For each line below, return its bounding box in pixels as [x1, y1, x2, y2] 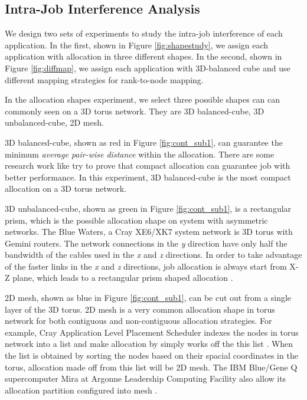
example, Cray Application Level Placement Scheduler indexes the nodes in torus [5, 326, 299, 338]
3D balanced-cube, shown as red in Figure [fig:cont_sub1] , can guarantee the [5, 136, 283, 148]
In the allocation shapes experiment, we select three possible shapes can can [5, 93, 280, 106]
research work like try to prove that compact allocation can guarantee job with [5, 159, 290, 172]
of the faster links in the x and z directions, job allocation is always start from [5, 260, 287, 272]
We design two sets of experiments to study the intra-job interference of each [5, 27, 283, 40]
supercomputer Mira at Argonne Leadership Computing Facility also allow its [5, 372, 286, 385]
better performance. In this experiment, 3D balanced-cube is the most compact [5, 171, 291, 183]
